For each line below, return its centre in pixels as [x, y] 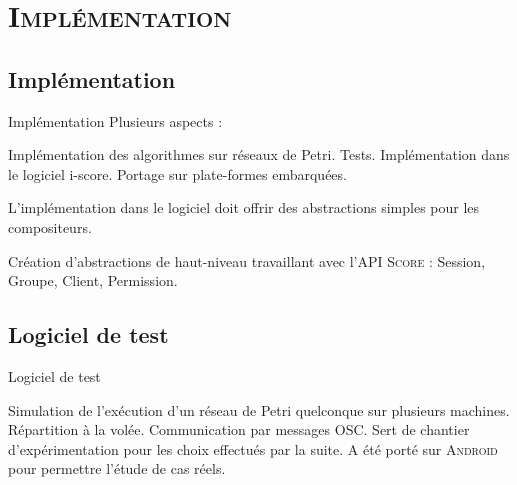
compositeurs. [50, 226]
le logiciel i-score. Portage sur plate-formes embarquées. [177, 173]
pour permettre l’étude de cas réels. [117, 468]
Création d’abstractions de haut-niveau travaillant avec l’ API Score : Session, [247, 260]
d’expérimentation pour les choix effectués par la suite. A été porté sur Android [253, 448]
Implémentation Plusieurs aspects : [115, 120]
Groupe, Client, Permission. [93, 280]
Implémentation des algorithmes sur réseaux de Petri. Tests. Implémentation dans [259, 154]
